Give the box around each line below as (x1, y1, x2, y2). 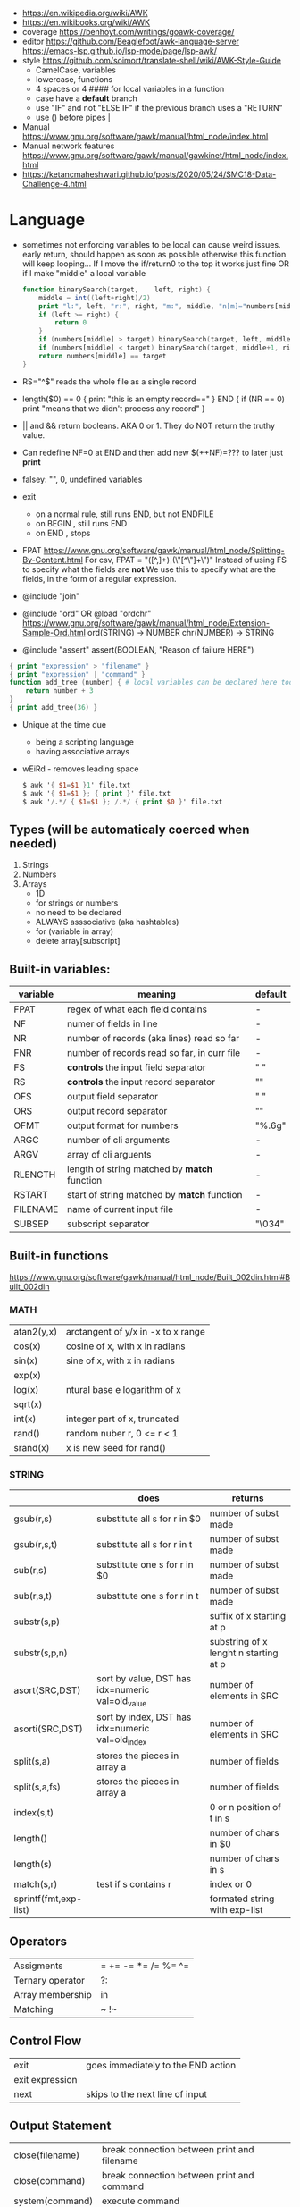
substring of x (209, 1635, 268, 1647)
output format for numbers (66, 1119, 179, 1132)
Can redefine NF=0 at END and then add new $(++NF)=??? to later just (21, 447, 284, 458)
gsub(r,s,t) (13, 1537, 58, 1550)
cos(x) (13, 1340, 42, 1352)
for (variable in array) (35, 926, 114, 937)
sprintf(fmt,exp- (13, 1892, 83, 1905)
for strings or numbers (35, 897, 119, 908)
